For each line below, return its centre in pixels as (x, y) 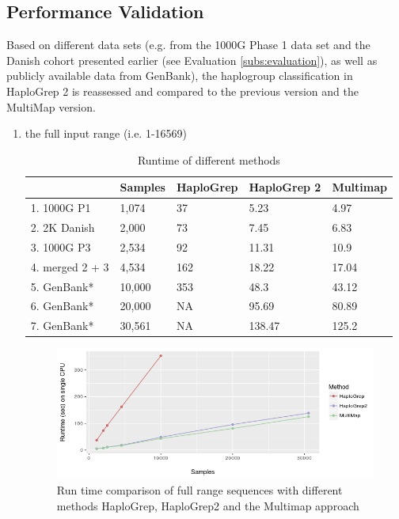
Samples (142, 187)
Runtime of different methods (209, 159)
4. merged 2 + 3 (70, 266)
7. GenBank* (62, 326)
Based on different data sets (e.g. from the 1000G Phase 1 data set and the (188, 45)
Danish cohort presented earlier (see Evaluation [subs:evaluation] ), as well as (192, 60)
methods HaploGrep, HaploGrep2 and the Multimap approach (208, 505)
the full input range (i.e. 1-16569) (106, 133)
